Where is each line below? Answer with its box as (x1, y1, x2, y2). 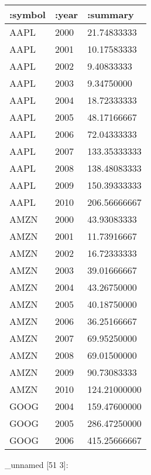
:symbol (9, 8, 46, 21)
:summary (87, 8, 134, 21)
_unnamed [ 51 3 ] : (5, 459, 68, 470)
